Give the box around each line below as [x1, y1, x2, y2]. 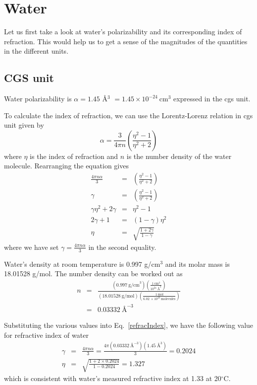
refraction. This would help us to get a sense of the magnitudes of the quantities [4, 36, 248, 46]
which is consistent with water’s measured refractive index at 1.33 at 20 [4, 373, 221, 384]
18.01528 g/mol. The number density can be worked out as [4, 268, 183, 279]
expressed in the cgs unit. [173, 93, 251, 104]
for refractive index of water [4, 329, 89, 340]
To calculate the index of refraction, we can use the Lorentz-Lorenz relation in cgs [4, 110, 253, 120]
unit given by [4, 120, 44, 130]
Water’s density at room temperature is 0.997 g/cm [4, 258, 160, 269]
